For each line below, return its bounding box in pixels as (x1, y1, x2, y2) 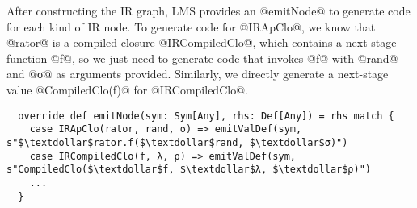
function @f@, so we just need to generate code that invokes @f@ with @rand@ (6, 49, 398, 66)
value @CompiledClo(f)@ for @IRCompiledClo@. (6, 81, 248, 98)
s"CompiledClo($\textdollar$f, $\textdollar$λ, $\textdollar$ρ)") (6, 164, 372, 176)
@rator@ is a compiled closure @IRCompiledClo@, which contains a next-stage (6, 34, 397, 51)
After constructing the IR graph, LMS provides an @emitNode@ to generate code (6, 2, 411, 19)
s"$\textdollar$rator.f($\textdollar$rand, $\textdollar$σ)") (6, 136, 348, 148)
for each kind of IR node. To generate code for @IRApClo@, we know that (6, 18, 376, 35)
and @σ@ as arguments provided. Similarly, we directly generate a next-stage (6, 65, 389, 82)
